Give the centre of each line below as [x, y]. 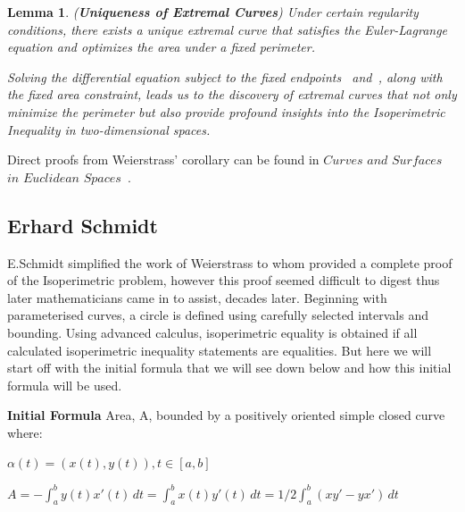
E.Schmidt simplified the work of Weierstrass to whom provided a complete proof [230, 262]
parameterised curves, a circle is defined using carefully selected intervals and [218, 315]
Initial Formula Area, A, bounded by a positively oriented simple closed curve [226, 415]
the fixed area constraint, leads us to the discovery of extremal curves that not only [232, 94]
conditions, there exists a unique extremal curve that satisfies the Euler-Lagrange [228, 29]
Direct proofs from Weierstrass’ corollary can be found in [163, 159]
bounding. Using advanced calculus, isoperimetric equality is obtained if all [212, 332]
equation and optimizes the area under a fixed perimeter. [162, 47]
